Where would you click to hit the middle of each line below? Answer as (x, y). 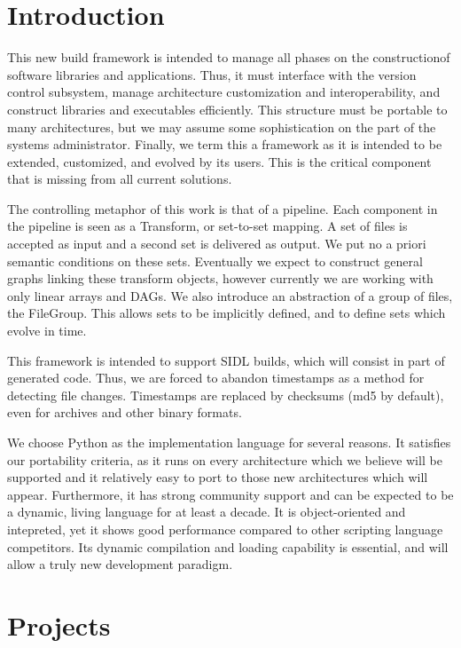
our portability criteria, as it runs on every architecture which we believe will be (225, 459)
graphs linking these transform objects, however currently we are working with (220, 278)
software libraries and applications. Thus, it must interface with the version (212, 74)
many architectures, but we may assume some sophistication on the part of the (222, 126)
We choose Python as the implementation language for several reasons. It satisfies (229, 442)
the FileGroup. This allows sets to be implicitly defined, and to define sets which (227, 313)
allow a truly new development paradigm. (120, 564)
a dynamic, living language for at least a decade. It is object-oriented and (207, 512)
